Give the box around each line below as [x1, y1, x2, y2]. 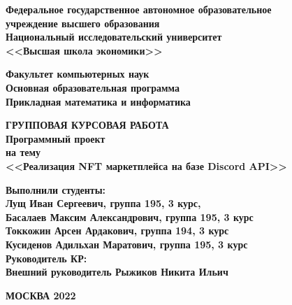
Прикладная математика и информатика [6, 94, 191, 108]
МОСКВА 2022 [6, 288, 76, 302]
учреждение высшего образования [6, 15, 160, 30]
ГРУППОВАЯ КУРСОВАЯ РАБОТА [6, 118, 169, 132]
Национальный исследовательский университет [6, 29, 222, 44]
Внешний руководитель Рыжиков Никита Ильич [6, 264, 228, 279]
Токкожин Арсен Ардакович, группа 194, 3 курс [6, 223, 229, 238]
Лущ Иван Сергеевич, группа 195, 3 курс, [6, 196, 201, 211]
